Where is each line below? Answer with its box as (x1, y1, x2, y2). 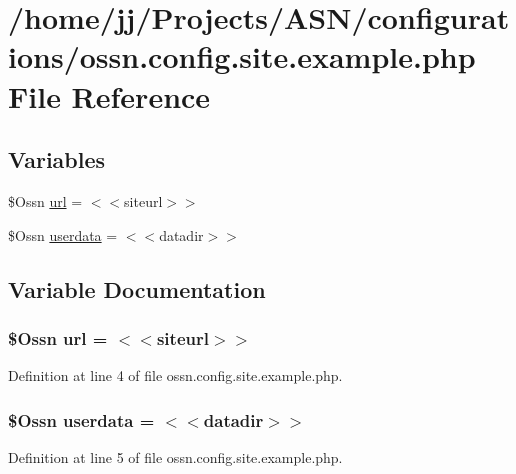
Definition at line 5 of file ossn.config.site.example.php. (8, 446, 343, 467)
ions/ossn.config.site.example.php (8, 36, 476, 77)
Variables (8, 144, 106, 175)
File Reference (8, 75, 211, 116)
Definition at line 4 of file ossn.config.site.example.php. (8, 365, 343, 386)
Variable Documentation (8, 273, 266, 304)
